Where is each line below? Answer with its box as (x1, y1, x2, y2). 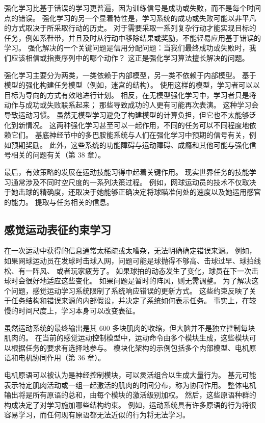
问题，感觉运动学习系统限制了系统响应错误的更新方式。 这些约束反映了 (11, 285, 249, 296)
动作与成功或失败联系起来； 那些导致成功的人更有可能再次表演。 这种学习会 (4, 99, 259, 110)
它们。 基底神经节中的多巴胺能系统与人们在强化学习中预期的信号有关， (11, 129, 249, 140)
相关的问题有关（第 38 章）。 (11, 149, 105, 160)
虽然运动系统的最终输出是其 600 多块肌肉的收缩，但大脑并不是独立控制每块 (4, 322, 255, 333)
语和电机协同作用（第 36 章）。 (4, 352, 105, 363)
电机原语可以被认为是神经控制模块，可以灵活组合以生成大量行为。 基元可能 (4, 369, 256, 380)
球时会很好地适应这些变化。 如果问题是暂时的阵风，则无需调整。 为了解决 (4, 275, 252, 286)
